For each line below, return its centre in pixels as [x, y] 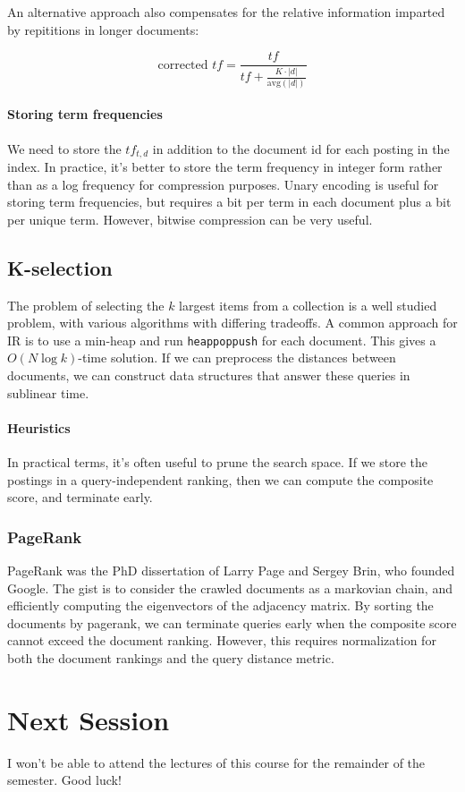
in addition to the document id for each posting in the [301, 148]
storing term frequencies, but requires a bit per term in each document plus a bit [229, 202]
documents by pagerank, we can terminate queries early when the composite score [232, 622]
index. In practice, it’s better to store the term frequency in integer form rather [225, 166]
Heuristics [39, 427]
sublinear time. [48, 392]
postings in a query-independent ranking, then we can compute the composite [220, 479]
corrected [183, 65]
